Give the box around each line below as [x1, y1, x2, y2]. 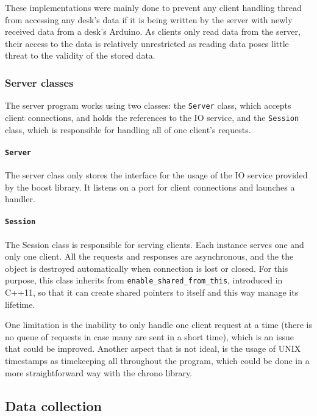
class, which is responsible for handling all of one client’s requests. [5, 123, 251, 136]
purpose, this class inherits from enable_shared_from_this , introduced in [5, 274, 283, 286]
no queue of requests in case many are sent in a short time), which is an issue [5, 330, 294, 343]
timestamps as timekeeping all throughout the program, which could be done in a [5, 354, 310, 367]
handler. [5, 192, 35, 205]
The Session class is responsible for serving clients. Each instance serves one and [5, 238, 304, 250]
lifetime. [5, 297, 35, 310]
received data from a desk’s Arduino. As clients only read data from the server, [5, 25, 301, 38]
